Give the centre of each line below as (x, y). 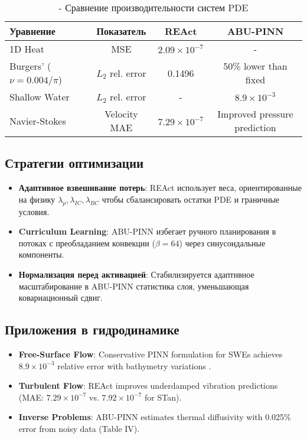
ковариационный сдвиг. (61, 297)
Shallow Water (40, 97)
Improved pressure (255, 114)
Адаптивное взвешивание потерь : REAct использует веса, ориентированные (160, 188)
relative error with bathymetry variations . (134, 365)
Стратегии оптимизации (74, 163)
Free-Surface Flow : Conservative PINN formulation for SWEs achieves (151, 354)
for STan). (163, 397)
